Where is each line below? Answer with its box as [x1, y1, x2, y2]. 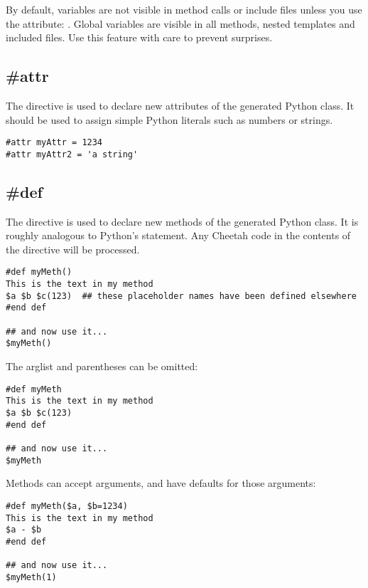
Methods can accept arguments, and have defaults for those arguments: [6, 476, 316, 490]
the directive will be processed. [6, 241, 140, 256]
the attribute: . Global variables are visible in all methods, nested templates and [6, 16, 355, 31]
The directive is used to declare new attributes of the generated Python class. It [6, 98, 355, 112]
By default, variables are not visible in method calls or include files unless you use [6, 2, 362, 16]
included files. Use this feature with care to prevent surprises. [6, 30, 273, 45]
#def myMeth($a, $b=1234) [6, 500, 128, 511]
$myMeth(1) [6, 572, 57, 582]
